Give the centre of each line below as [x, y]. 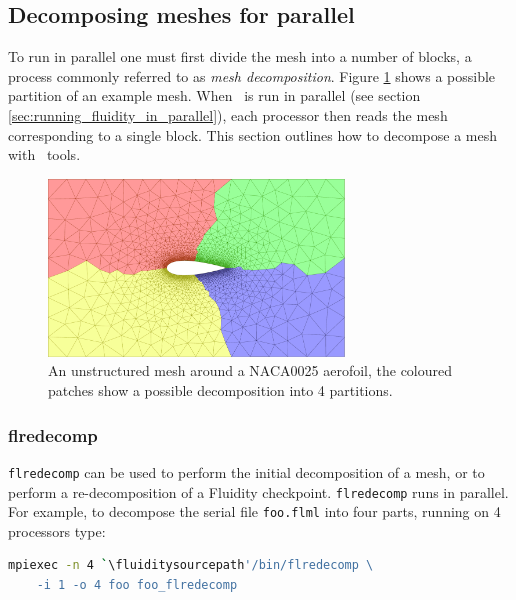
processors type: [57, 530]
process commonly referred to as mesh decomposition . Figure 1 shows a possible [252, 75]
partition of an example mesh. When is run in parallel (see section [214, 95]
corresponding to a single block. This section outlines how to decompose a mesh [253, 134]
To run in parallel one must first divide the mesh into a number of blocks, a [240, 56]
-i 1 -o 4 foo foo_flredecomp [137, 585]
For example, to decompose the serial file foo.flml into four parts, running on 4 [254, 511]
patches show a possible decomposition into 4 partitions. [220, 390]
